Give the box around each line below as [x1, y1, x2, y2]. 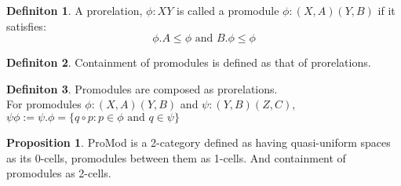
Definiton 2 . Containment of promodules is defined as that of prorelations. [6, 54, 371, 71]
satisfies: [6, 17, 46, 34]
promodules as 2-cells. [6, 165, 111, 181]
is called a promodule [177, 2, 279, 18]
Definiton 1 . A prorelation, [6, 2, 143, 18]
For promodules [6, 96, 82, 112]
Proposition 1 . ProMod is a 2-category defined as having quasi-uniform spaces [6, 133, 391, 150]
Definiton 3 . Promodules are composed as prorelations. [6, 80, 278, 97]
